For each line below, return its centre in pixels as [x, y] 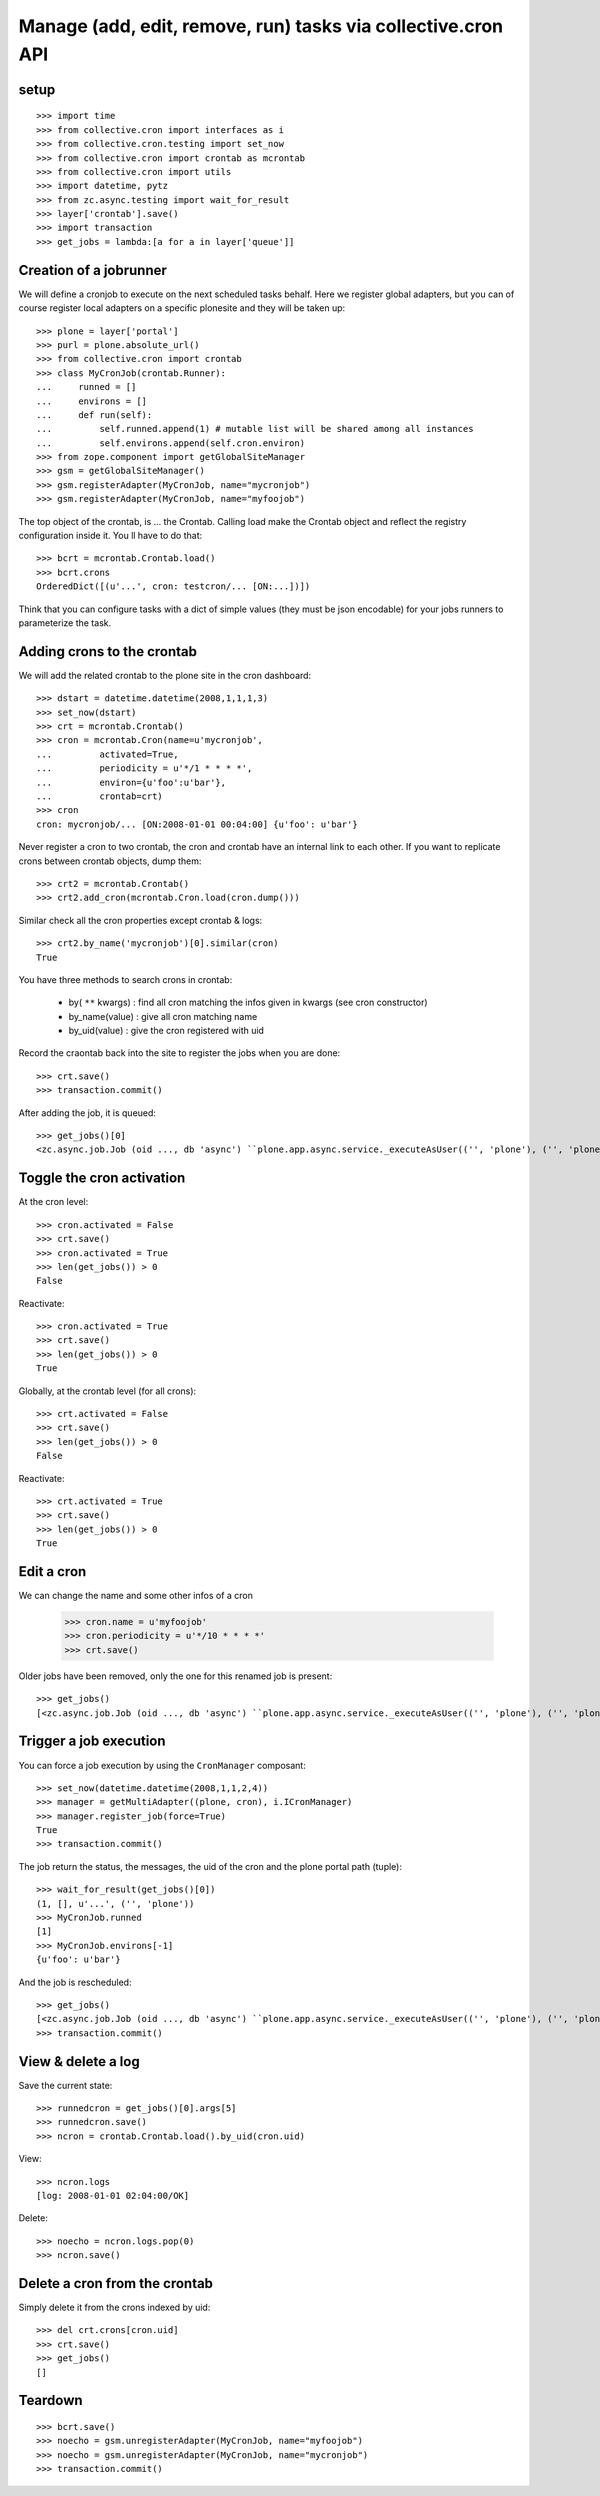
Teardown [51, 2400]
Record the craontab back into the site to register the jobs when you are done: [179, 1053]
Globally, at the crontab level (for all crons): [107, 1391]
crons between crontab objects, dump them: [110, 861]
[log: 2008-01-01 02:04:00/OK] [113, 2195]
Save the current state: [65, 2085]
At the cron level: [53, 1202]
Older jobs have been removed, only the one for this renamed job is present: [175, 1676]
